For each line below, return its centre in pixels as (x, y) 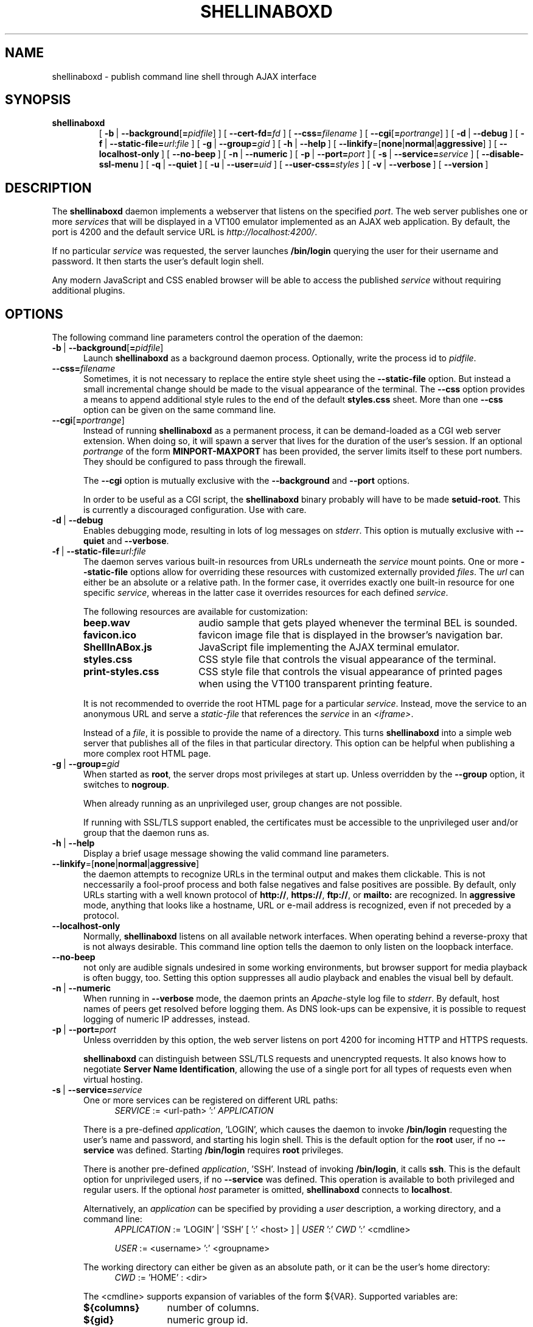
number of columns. (213, 1308)
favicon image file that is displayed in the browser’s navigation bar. (351, 635)
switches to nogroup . (126, 785)
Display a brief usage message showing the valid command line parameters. (236, 854)
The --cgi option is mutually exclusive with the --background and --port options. (246, 481)
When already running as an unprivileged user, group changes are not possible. (243, 804)
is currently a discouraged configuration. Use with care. (195, 510)
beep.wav (107, 623)
